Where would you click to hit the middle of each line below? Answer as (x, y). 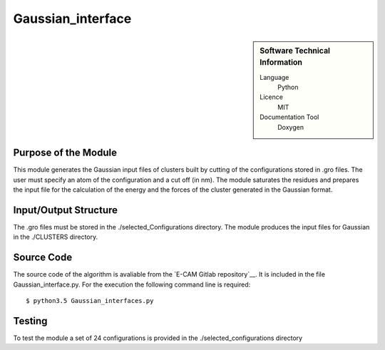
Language (274, 77)
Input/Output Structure (65, 210)
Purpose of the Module (65, 153)
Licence (271, 97)
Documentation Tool (289, 117)
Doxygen (291, 127)
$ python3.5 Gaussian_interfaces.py (90, 300)
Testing (30, 321)
